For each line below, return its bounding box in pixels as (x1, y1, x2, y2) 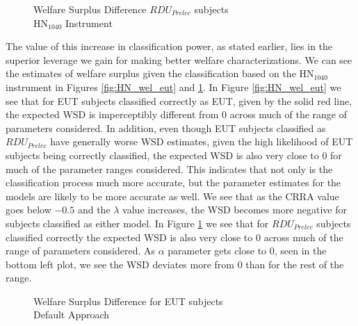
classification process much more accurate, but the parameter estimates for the (6, 175, 341, 190)
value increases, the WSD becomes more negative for (122, 202, 347, 217)
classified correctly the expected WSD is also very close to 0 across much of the (6, 229, 343, 244)
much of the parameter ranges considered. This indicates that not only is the (6, 161, 333, 176)
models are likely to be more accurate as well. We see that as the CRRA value (6, 188, 339, 203)
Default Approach (33, 307, 110, 322)
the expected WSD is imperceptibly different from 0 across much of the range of (6, 107, 347, 122)
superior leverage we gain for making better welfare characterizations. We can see (6, 52, 352, 67)
